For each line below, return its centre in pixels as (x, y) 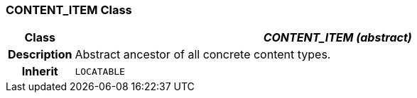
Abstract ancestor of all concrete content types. (203, 55)
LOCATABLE (100, 71)
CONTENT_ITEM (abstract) (337, 38)
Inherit (40, 72)
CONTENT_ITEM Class (69, 10)
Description (40, 55)
